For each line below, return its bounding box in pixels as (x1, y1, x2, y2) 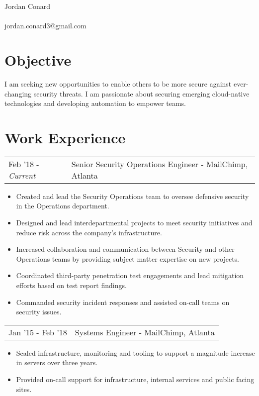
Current (8, 169, 36, 181)
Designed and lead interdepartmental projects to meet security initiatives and (16, 217, 253, 227)
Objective (4, 49, 72, 70)
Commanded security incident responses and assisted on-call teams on (16, 297, 230, 307)
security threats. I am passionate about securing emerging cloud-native (33, 88, 250, 99)
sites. (16, 384, 32, 394)
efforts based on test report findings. (16, 280, 127, 290)
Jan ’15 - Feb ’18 (8, 326, 67, 338)
